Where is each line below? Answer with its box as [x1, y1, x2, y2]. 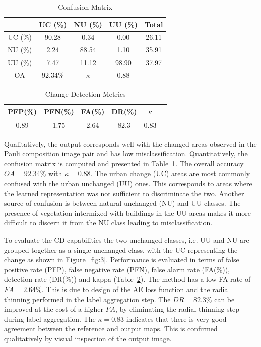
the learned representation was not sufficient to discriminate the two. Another [4, 188, 244, 198]
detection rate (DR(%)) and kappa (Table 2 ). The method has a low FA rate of [4, 274, 251, 284]
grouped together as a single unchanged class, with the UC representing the [4, 244, 238, 255]
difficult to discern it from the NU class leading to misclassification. [4, 217, 213, 228]
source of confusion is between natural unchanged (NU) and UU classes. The [4, 198, 241, 208]
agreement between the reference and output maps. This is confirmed [4, 323, 218, 334]
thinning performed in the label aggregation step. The [4, 294, 171, 304]
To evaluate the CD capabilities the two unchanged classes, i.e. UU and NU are [4, 234, 249, 245]
